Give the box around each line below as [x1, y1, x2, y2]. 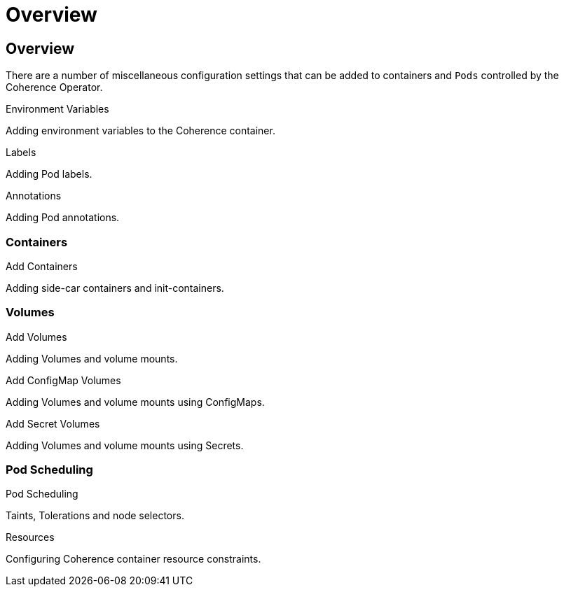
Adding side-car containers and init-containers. [6, 281, 224, 294]
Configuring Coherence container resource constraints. [6, 553, 261, 565]
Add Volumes [6, 330, 67, 343]
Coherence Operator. [6, 81, 103, 94]
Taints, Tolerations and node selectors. [6, 509, 184, 522]
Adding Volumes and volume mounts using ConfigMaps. [6, 395, 265, 408]
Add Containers [6, 260, 78, 272]
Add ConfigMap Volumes [6, 374, 121, 386]
